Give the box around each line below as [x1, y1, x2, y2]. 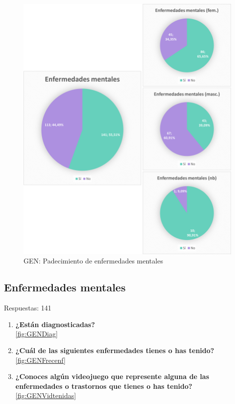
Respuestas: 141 [4, 303, 51, 313]
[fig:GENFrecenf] [15, 355, 66, 365]
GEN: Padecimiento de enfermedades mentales [23, 256, 163, 266]
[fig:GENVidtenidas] [15, 390, 76, 401]
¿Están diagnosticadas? [15, 319, 95, 329]
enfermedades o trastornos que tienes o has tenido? [15, 380, 192, 391]
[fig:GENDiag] [15, 329, 58, 339]
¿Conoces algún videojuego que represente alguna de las [15, 371, 210, 381]
